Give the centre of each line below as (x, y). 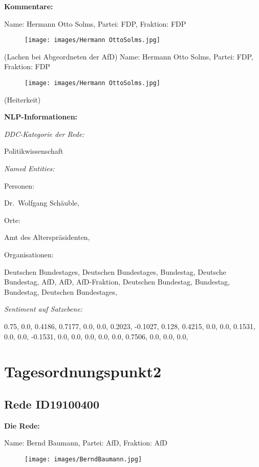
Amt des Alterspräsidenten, (47, 237)
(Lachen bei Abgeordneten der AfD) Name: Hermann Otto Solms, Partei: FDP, (129, 56)
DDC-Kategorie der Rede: (44, 134)
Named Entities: (29, 168)
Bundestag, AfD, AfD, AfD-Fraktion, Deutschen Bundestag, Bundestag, (117, 282)
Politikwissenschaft (34, 151)
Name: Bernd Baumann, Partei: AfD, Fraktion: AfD (86, 443)
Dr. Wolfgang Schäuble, (42, 203)
